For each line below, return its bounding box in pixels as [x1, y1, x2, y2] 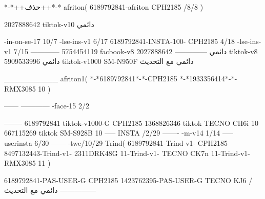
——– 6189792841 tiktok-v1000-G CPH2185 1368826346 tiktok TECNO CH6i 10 [4, 117, 258, 128]
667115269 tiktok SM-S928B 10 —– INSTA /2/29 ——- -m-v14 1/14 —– [4, 127, 233, 138]
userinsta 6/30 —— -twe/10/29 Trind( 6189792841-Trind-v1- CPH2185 [4, 137, 228, 148]
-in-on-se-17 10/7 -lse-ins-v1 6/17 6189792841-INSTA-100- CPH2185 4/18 [4, 36, 235, 47]
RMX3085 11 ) [4, 158, 51, 168]
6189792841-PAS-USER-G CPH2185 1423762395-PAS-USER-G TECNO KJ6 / [4, 174, 253, 185]
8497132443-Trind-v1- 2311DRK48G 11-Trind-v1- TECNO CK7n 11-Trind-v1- [4, 147, 250, 158]
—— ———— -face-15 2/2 [4, 100, 90, 111]
